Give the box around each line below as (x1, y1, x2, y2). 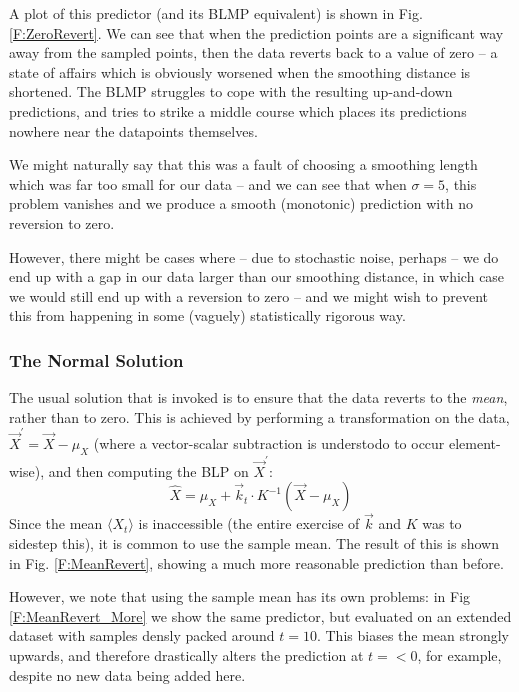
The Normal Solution (9, 347, 184, 372)
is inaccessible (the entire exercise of (138, 513, 360, 534)
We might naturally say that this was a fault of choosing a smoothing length (9, 154, 478, 175)
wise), (9, 460, 45, 481)
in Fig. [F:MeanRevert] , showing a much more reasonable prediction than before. (9, 552, 504, 573)
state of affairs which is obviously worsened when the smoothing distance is (9, 61, 471, 82)
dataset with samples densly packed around (9, 625, 275, 646)
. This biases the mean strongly (316, 625, 510, 646)
